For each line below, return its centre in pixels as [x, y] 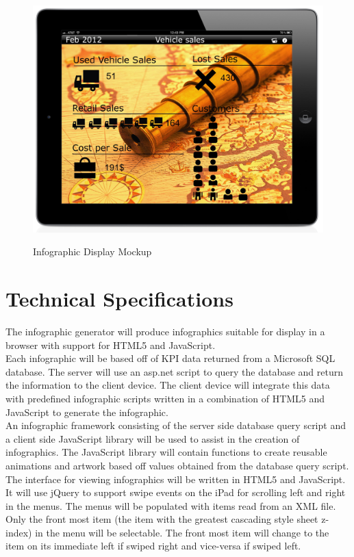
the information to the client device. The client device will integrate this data [168, 385]
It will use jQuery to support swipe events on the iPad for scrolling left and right [176, 492]
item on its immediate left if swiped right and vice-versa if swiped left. [153, 546]
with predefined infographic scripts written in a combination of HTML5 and [165, 398]
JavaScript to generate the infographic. [87, 412]
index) [19, 532]
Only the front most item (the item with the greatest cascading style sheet [162, 519]
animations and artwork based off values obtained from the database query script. [177, 465]
